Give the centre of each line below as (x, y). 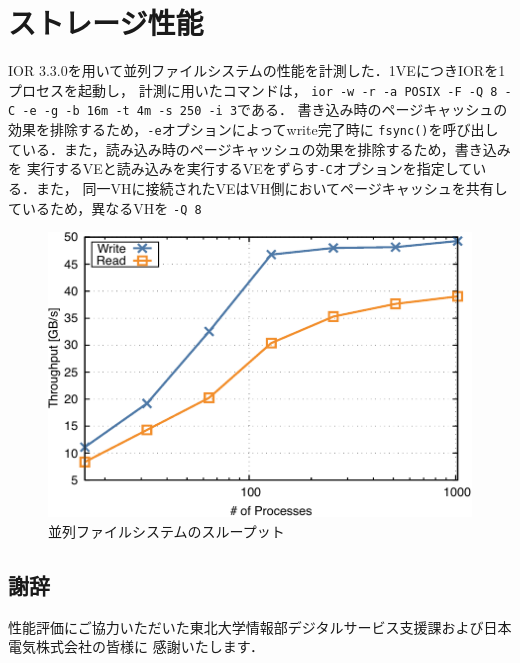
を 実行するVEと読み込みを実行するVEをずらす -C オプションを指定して (240, 168)
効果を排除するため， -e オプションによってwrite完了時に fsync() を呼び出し (253, 129)
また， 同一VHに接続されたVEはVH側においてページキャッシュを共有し (271, 187)
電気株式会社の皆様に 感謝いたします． (136, 646)
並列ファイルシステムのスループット (166, 531)
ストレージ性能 (106, 22)
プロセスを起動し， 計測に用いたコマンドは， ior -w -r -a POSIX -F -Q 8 (253, 89)
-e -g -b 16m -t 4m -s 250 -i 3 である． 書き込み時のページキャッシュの (265, 109)
